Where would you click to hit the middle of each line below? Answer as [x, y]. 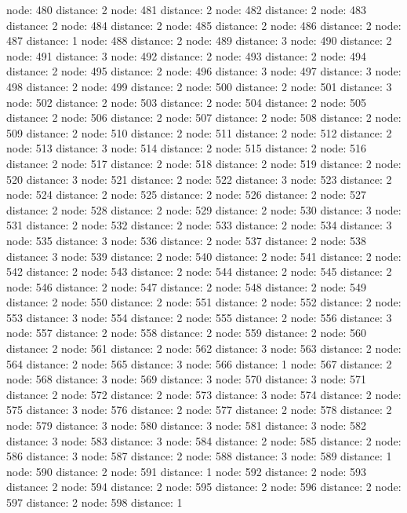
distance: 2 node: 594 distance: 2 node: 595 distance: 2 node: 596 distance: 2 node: [204, 487]
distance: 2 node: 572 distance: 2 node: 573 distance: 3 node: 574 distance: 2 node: [204, 394]
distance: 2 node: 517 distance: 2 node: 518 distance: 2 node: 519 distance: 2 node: [204, 163]
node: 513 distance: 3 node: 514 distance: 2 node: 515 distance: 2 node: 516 [187, 148]
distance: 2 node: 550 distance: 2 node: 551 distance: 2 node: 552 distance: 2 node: [204, 302]
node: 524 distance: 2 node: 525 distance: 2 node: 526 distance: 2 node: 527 [187, 194]
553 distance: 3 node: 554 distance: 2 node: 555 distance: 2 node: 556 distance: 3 [199, 317]
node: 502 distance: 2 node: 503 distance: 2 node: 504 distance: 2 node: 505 [187, 102]
